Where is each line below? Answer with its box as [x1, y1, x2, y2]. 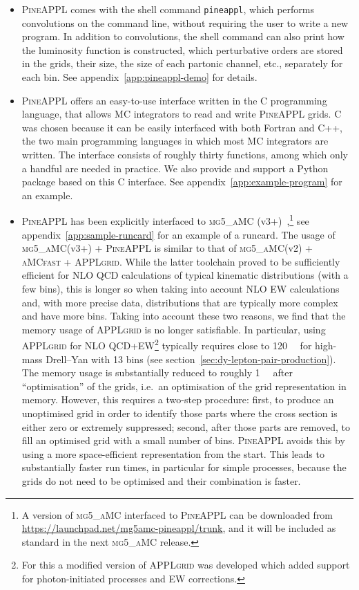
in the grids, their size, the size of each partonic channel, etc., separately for [21, 56, 343, 71]
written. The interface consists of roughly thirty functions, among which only [21, 147, 349, 161]
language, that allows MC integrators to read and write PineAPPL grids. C [21, 107, 342, 121]
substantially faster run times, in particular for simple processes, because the [21, 460, 347, 474]
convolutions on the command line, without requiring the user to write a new [21, 15, 349, 30]
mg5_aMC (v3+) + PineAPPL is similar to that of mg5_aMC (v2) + [21, 241, 313, 255]
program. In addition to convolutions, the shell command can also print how [21, 29, 345, 44]
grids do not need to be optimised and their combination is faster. [21, 473, 301, 488]
